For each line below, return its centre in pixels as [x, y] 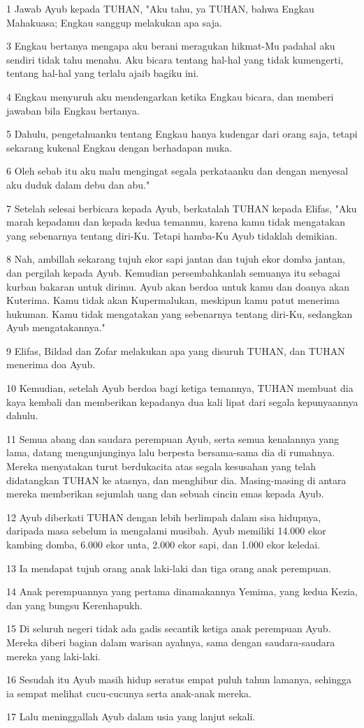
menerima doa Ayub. [51, 364]
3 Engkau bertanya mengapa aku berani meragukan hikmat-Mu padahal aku [171, 46]
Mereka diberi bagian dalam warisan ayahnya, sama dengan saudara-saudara [171, 642]
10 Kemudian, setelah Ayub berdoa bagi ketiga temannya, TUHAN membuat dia [180, 388]
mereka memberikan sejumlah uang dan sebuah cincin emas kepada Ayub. [165, 494]
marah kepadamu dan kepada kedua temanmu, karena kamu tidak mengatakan [176, 222]
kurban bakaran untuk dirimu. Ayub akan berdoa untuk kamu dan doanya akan [178, 286]
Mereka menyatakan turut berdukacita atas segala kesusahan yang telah [161, 466]
